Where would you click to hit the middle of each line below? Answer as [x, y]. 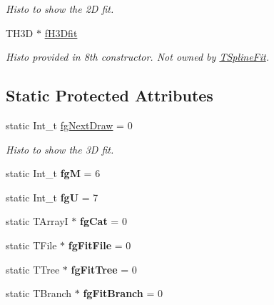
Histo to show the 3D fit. [60, 149]
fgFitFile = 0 [100, 245]
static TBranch [39, 293]
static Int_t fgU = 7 [52, 197]
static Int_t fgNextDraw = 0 [69, 125]
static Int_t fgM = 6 [53, 173]
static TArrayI [37, 221]
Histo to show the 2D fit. [60, 9]
